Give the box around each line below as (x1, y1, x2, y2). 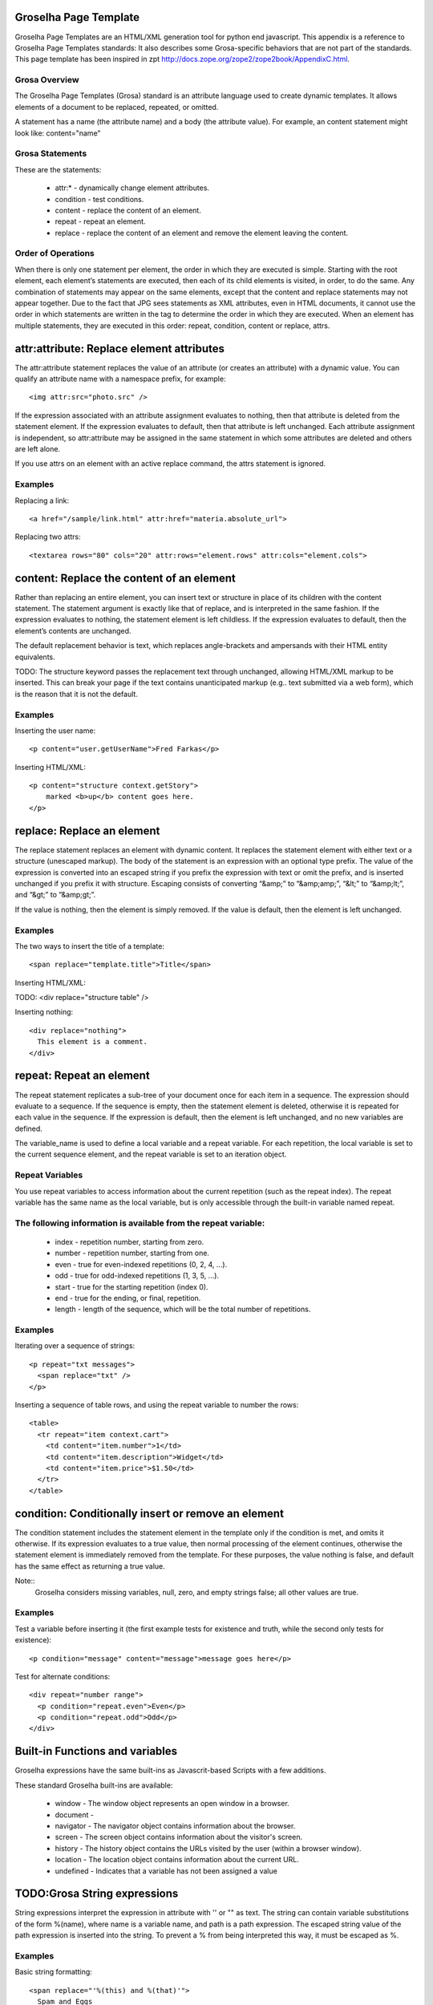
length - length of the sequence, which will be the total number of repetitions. (55, 1304, 311, 1314)
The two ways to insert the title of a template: (14, 941, 164, 950)
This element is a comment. (37, 1037, 148, 1047)
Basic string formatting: (14, 1967, 92, 1977)
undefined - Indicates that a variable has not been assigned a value (55, 1865, 278, 1876)
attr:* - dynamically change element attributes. (55, 183, 210, 192)
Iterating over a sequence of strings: (14, 1341, 136, 1351)
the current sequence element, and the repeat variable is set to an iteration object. (14, 1149, 287, 1159)
